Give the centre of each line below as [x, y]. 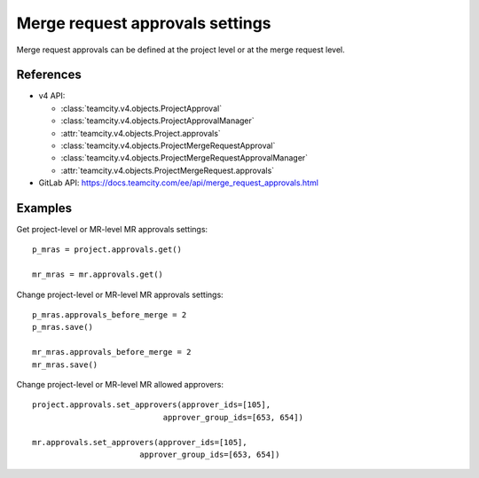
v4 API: [52, 96]
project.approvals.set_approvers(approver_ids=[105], [151, 405]
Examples [44, 208]
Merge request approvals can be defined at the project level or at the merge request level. [181, 50]
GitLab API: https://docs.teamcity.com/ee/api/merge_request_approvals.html [179, 183]
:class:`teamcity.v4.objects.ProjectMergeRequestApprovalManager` [185, 158]
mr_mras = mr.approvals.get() [98, 274]
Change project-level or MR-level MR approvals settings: [120, 294]
